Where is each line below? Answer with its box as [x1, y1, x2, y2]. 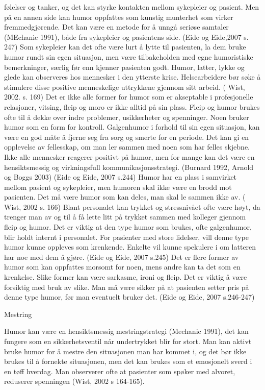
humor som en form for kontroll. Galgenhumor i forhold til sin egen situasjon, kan [4, 121, 260, 132]
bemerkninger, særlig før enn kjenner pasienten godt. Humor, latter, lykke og [4, 61, 245, 72]
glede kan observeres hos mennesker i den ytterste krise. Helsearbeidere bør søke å [4, 71, 261, 82]
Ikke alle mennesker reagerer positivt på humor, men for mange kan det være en [4, 151, 255, 162]
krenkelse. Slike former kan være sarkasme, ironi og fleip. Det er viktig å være [4, 272, 247, 282]
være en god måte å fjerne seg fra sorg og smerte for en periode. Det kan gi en [4, 131, 249, 142]
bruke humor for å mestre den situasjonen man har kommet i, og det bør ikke [4, 346, 247, 356]
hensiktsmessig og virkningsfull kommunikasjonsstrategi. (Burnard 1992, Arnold [4, 161, 254, 172]
